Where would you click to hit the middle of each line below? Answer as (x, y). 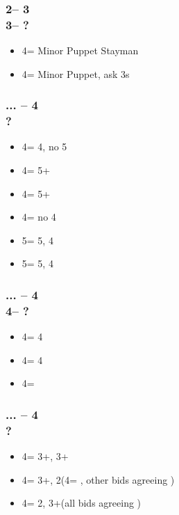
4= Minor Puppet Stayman (80, 50)
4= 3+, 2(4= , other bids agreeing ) (98, 479)
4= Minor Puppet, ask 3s (76, 73)
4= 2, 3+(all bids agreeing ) (82, 503)
